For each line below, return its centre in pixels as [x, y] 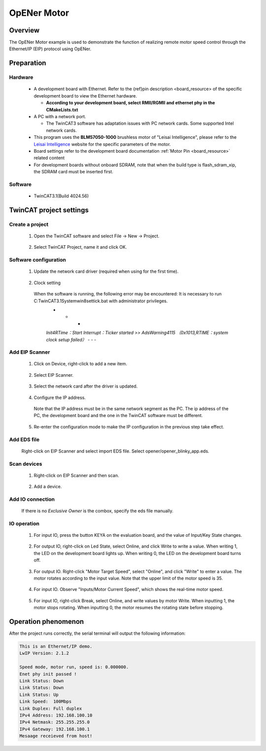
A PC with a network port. [60, 116]
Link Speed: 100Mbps [46, 702]
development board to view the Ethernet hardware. [85, 96]
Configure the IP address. [60, 397]
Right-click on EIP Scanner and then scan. [76, 475]
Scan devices [26, 464]
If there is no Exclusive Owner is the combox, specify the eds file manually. [97, 511]
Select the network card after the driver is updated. [86, 386]
